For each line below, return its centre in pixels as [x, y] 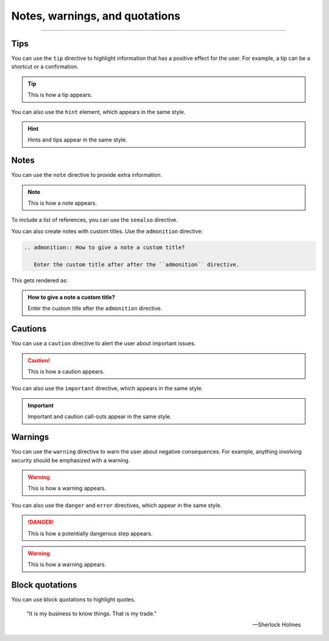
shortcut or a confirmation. [45, 66]
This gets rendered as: [40, 280]
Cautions [29, 329]
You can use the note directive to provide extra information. [87, 175]
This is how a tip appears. [60, 95]
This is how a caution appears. [66, 371]
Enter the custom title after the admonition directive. [95, 309]
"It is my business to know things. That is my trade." [92, 614]
